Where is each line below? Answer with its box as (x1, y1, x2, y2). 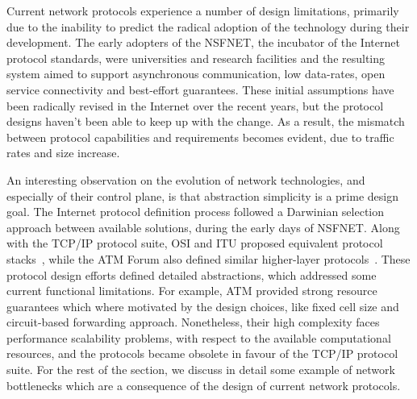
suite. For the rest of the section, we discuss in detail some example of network (6, 361, 395, 378)
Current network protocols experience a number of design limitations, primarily (6, 2, 399, 19)
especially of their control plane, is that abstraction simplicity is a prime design (6, 187, 398, 204)
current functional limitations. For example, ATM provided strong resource (6, 282, 377, 299)
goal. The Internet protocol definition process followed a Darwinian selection (6, 203, 385, 220)
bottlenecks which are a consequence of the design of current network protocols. (6, 376, 401, 393)
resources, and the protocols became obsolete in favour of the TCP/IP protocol (6, 345, 398, 362)
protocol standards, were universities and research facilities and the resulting (6, 49, 386, 66)
